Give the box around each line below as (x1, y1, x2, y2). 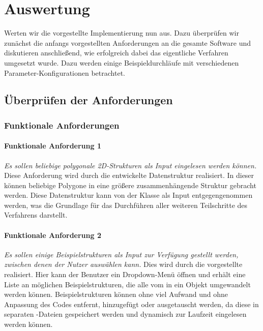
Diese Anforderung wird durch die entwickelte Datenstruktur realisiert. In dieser (4, 170, 254, 180)
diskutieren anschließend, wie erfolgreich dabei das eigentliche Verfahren (4, 47, 228, 58)
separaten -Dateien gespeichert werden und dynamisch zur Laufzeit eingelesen (4, 309, 247, 319)
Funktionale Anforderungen (4, 118, 120, 131)
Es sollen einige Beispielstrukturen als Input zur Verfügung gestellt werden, (4, 249, 239, 259)
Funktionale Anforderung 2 (4, 229, 101, 240)
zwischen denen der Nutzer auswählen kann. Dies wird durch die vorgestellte (4, 259, 243, 269)
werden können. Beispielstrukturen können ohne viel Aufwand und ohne (4, 289, 228, 299)
